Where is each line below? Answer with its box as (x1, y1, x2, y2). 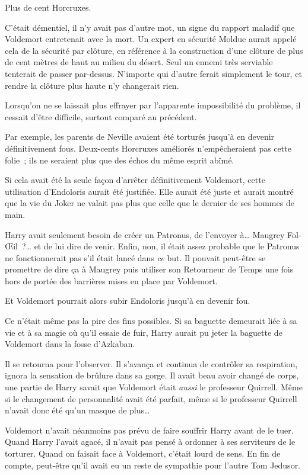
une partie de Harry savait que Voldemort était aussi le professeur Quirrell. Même (5, 381, 303, 393)
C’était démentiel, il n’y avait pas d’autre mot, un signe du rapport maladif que (5, 21, 295, 33)
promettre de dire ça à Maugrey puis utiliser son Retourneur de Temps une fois (5, 263, 294, 275)
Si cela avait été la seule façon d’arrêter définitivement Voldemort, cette (5, 174, 265, 186)
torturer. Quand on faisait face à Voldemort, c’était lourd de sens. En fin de (5, 447, 281, 459)
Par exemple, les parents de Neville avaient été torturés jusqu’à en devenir (5, 130, 275, 143)
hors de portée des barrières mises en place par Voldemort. (5, 274, 218, 287)
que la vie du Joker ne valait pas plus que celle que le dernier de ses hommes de (5, 197, 294, 209)
